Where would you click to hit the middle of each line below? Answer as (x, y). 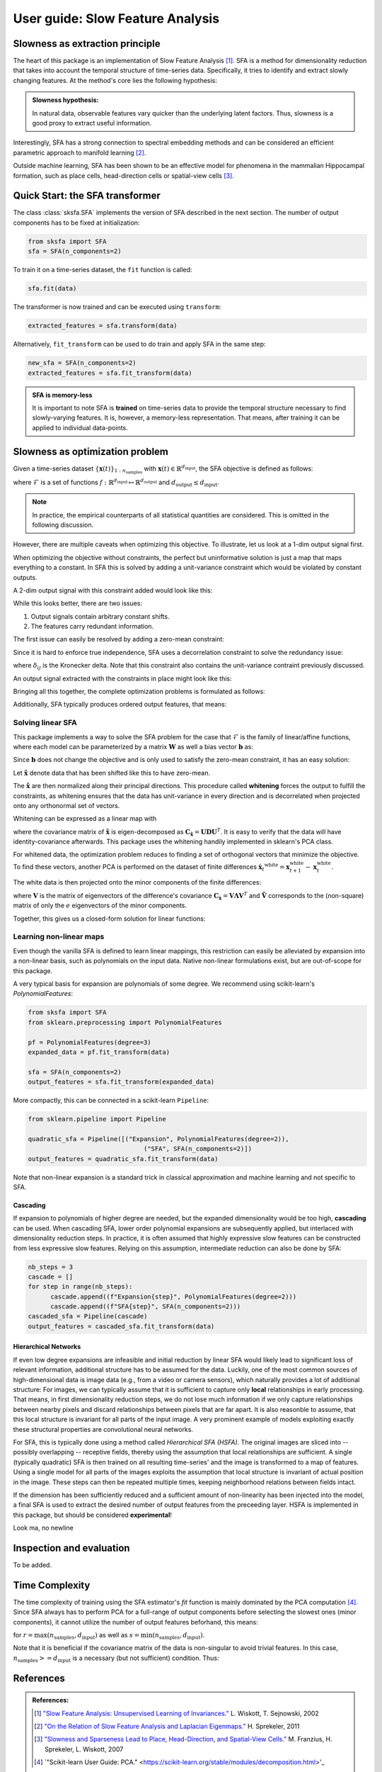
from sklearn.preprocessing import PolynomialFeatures (125, 1022)
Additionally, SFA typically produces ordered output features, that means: (120, 705)
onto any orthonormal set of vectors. (66, 805)
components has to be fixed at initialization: (76, 223)
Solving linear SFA (45, 723)
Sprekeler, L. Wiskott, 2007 (84, 1749)
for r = (23, 1635)
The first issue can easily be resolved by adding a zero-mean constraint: (118, 639)
